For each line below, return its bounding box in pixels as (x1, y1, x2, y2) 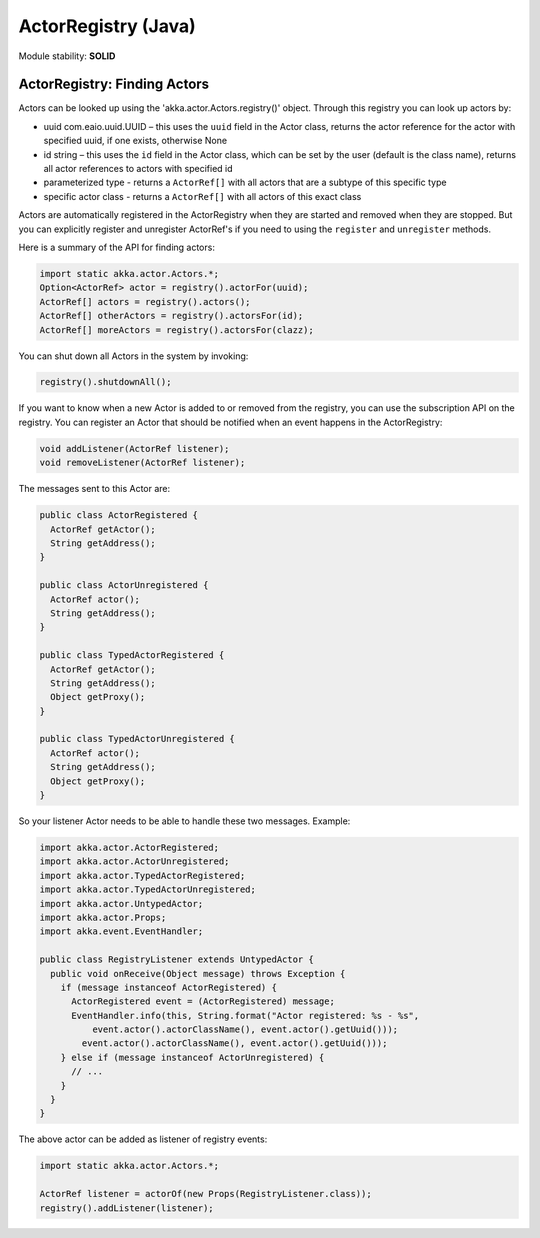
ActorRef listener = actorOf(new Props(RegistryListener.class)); (39, 1188, 372, 1200)
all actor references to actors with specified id (43, 163, 234, 175)
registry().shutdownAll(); (39, 376, 172, 388)
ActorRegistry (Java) (18, 15, 197, 37)
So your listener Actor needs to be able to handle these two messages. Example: (18, 815, 351, 827)
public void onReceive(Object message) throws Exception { (50, 968, 346, 979)
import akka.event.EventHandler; (39, 926, 204, 937)
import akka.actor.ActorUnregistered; (39, 856, 230, 867)
